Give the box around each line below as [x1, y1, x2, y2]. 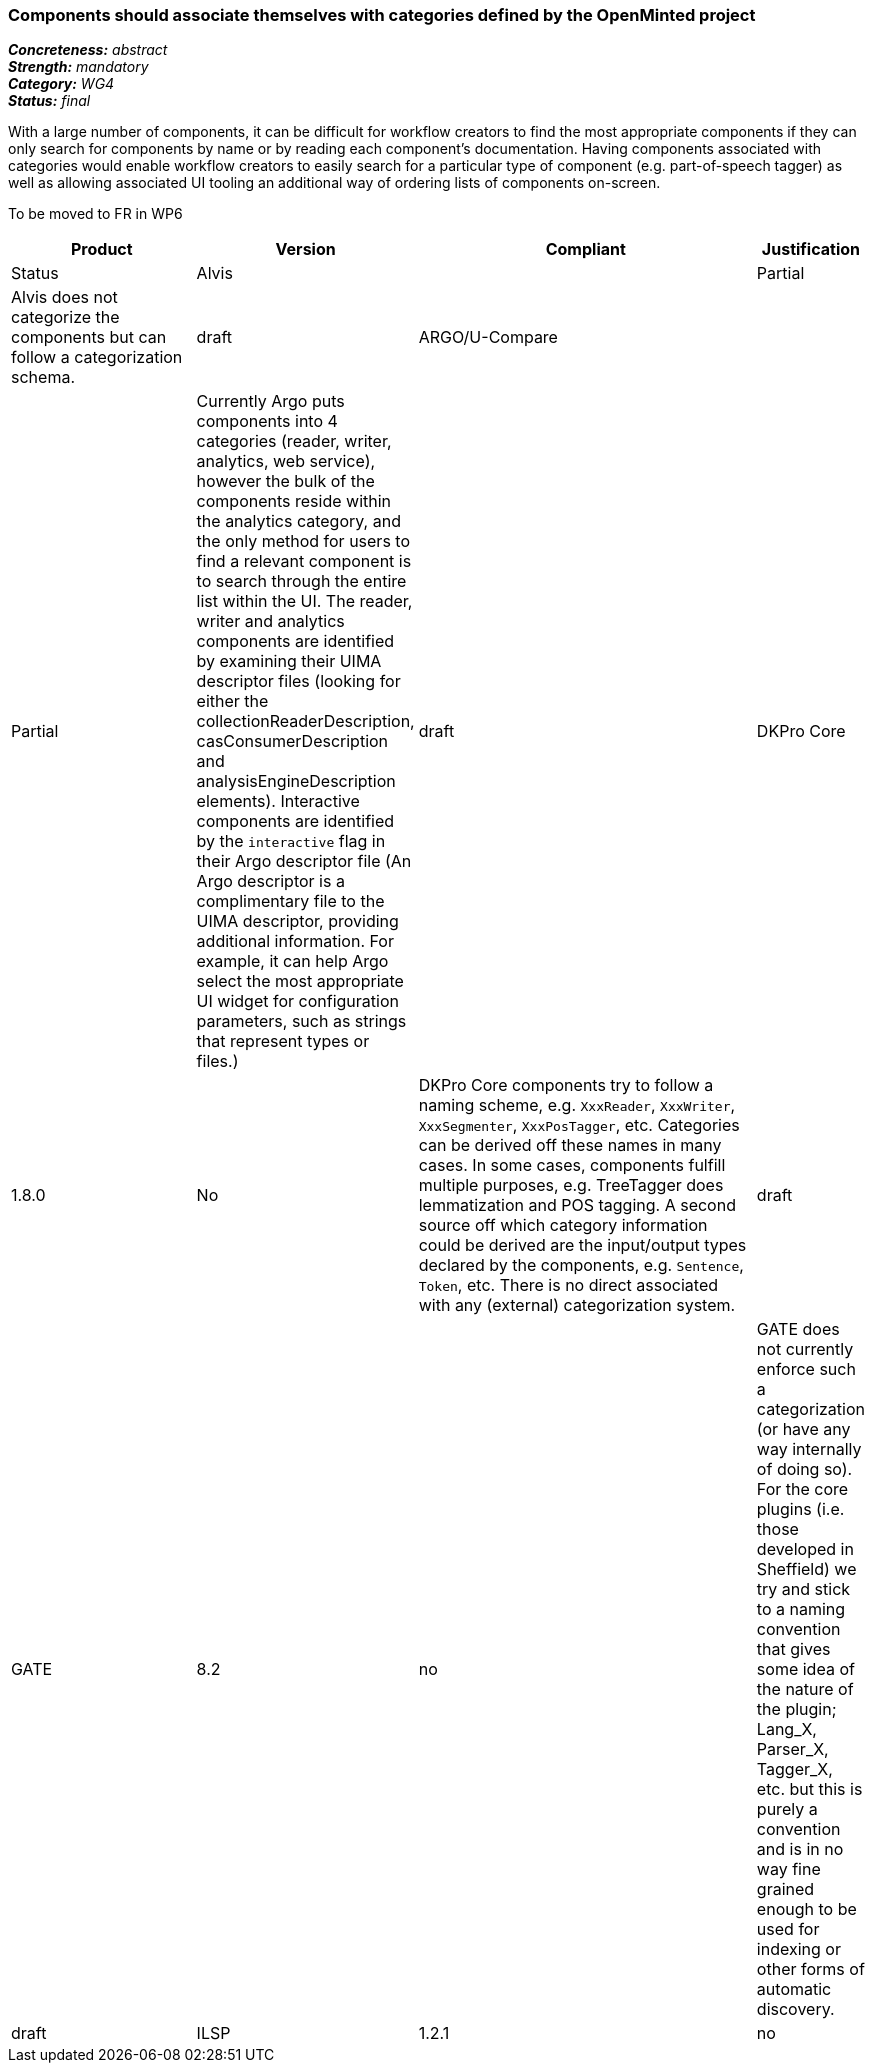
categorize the [11, 307, 120, 328]
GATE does [756, 1319, 840, 1340]
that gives [756, 1639, 831, 1660]
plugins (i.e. [756, 1499, 845, 1520]
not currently [756, 1339, 854, 1360]
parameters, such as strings [196, 1011, 407, 1032]
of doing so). [756, 1459, 853, 1480]
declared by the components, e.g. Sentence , [418, 1255, 744, 1276]
